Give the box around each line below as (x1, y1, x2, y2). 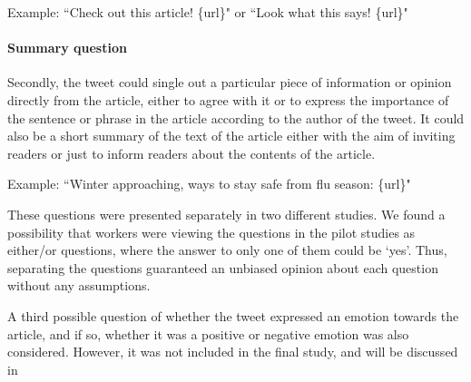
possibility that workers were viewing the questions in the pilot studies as (7, 222, 416, 241)
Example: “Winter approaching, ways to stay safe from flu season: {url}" (7, 174, 411, 193)
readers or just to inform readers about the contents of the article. (7, 143, 376, 162)
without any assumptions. (7, 276, 151, 295)
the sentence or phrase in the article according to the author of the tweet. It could (7, 108, 465, 127)
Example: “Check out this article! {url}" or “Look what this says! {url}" (7, 3, 408, 21)
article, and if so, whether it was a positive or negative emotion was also (7, 324, 409, 343)
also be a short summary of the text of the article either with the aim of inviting (7, 126, 456, 145)
